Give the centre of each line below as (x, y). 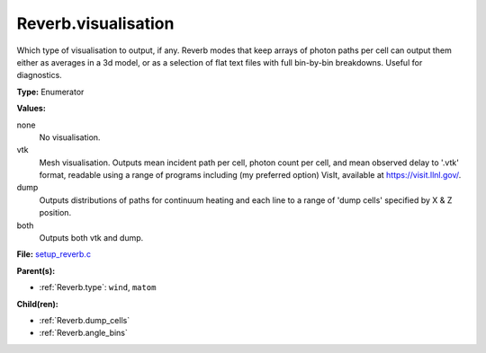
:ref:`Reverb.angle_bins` (83, 333)
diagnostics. (39, 75)
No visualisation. (70, 137)
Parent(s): (36, 270)
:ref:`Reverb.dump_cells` (85, 320)
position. (55, 213)
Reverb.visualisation (95, 23)
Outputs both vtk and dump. (91, 238)
